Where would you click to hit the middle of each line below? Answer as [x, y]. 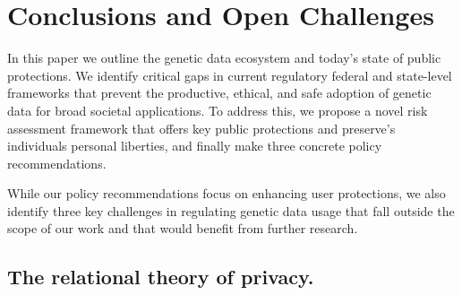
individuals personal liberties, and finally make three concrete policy [195, 146]
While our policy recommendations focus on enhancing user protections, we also [227, 193]
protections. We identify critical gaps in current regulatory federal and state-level [230, 75]
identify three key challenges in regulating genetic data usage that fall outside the [231, 210]
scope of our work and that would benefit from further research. [183, 228]
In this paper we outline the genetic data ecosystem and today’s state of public [224, 58]
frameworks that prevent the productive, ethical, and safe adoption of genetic [219, 93]
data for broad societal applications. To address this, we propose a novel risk [218, 110]
